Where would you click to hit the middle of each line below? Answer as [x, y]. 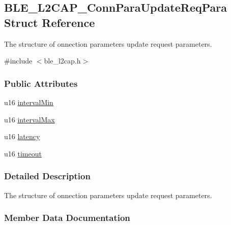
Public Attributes [41, 83]
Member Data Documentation [67, 218]
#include [18, 61]
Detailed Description [47, 176]
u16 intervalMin [29, 102]
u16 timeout [23, 153]
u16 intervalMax [30, 119]
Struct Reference [50, 22]
